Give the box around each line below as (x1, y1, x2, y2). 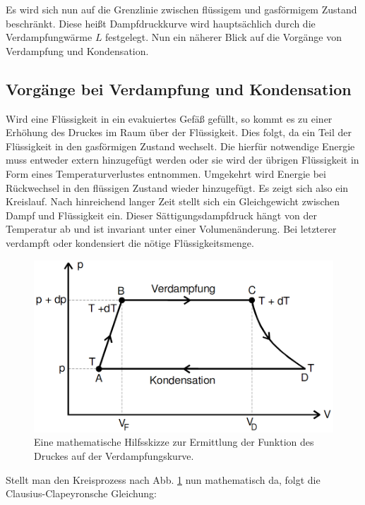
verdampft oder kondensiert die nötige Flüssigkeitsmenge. (6, 235, 254, 250)
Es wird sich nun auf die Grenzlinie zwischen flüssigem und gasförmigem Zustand (6, 2, 357, 16)
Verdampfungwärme (6, 30, 92, 44)
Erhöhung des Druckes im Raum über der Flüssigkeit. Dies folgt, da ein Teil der (6, 125, 352, 140)
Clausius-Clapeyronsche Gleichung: (6, 486, 157, 501)
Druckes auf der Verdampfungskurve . (34, 449, 194, 463)
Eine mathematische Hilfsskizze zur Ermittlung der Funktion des (34, 434, 314, 449)
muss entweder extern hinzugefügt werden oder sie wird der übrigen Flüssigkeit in (6, 152, 359, 167)
